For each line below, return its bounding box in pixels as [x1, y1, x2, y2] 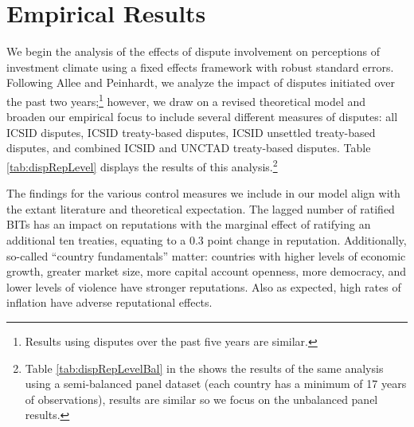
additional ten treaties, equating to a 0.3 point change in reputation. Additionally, [6, 231, 407, 248]
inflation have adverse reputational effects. [6, 294, 213, 311]
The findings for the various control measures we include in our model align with [6, 185, 400, 202]
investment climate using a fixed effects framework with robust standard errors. [6, 58, 394, 75]
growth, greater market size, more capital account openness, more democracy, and [6, 263, 407, 280]
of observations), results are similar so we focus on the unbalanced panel [25, 390, 378, 407]
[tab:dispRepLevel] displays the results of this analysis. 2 [6, 155, 278, 174]
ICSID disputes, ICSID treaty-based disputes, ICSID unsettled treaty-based [6, 123, 376, 140]
